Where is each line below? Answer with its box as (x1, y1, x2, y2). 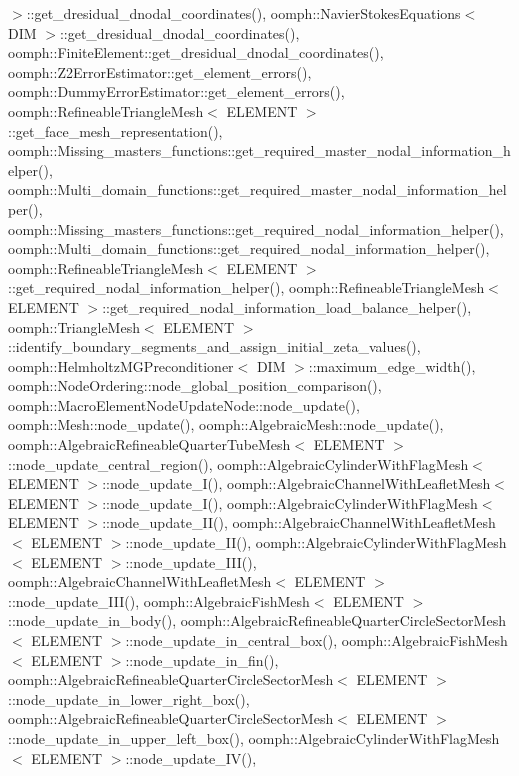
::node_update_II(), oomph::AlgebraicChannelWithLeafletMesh (102, 512, 496, 533)
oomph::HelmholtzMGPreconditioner (8, 355, 234, 376)
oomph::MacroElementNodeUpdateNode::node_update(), (8, 394, 360, 415)
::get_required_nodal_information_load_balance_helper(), (102, 296, 472, 317)
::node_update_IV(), (125, 747, 257, 768)
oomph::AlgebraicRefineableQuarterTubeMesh (8, 434, 291, 455)
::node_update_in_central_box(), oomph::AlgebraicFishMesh (125, 630, 508, 650)
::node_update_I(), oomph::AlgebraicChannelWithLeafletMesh (102, 473, 491, 494)
